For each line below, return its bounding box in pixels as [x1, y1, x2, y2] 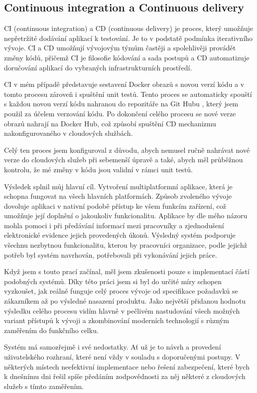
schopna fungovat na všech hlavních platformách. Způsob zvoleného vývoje [4, 191, 232, 201]
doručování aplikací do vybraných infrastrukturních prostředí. [4, 62, 192, 72]
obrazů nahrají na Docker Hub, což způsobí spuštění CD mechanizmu [4, 118, 216, 128]
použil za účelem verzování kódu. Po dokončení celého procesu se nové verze [4, 108, 236, 118]
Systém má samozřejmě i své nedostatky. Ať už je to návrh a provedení [4, 342, 221, 352]
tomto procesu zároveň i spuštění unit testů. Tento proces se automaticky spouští [4, 88, 252, 99]
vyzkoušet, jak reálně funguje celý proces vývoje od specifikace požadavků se [4, 286, 238, 296]
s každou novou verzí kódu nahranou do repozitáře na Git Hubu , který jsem [4, 98, 239, 109]
